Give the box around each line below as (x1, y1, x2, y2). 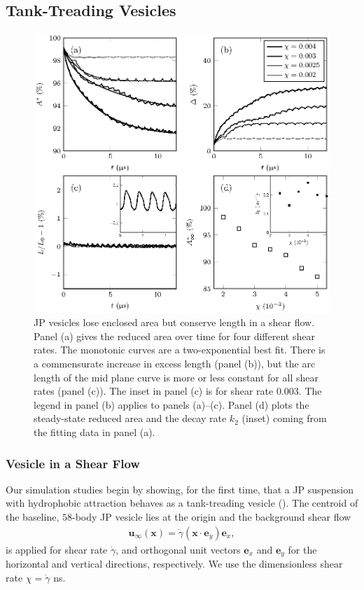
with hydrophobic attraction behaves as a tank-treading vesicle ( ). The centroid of (6, 496, 358, 510)
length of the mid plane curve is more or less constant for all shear (34, 370, 318, 384)
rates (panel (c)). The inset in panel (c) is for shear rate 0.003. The (34, 384, 322, 398)
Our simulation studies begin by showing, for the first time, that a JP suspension (6, 482, 353, 496)
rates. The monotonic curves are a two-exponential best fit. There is (34, 342, 325, 357)
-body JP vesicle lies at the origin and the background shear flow (71, 510, 351, 524)
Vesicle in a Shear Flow (6, 454, 140, 472)
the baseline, (6, 510, 59, 524)
